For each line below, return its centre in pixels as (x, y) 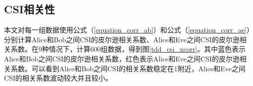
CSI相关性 (30, 9)
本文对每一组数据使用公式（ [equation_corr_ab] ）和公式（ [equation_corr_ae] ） (127, 30)
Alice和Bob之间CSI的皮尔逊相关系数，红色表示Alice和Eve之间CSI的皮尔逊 (122, 58)
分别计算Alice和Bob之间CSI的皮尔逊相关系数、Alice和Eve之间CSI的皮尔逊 (122, 39)
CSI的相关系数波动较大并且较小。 (58, 78)
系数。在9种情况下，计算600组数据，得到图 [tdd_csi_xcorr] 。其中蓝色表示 (128, 49)
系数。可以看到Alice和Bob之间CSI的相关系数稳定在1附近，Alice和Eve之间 (128, 68)
